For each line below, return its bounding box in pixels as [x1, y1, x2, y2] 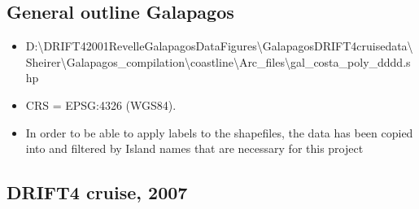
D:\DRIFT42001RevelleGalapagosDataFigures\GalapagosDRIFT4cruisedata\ [25, 37, 413, 54]
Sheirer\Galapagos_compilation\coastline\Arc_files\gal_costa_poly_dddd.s [25, 53, 411, 70]
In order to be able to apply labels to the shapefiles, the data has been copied [25, 124, 413, 141]
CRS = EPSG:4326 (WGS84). [25, 96, 177, 113]
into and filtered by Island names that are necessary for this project [25, 140, 364, 157]
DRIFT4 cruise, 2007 [7, 180, 188, 205]
